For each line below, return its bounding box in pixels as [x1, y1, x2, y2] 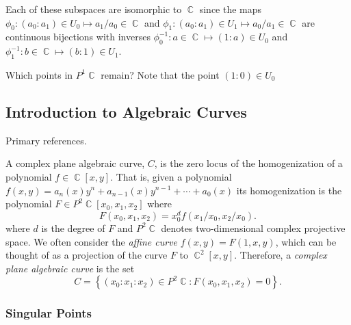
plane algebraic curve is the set [5, 261, 135, 275]
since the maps [199, 2, 262, 16]
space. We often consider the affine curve [5, 234, 178, 248]
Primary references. [5, 133, 87, 147]
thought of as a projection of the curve [5, 248, 168, 262]
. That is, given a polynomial [110, 169, 232, 183]
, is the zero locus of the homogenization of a [154, 156, 343, 170]
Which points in [5, 67, 73, 81]
